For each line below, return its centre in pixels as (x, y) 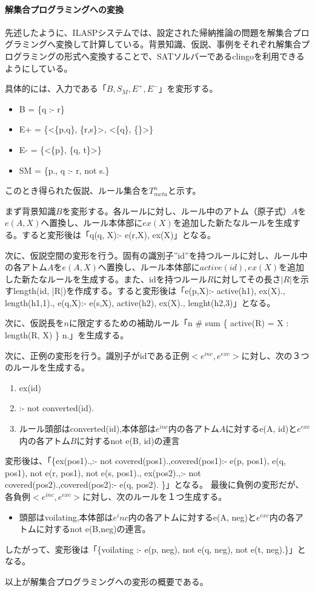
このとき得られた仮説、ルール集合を (77, 190)
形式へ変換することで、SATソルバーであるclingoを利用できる (184, 56)
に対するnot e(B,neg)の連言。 (93, 529)
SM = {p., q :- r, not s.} (64, 170)
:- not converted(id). (57, 408)
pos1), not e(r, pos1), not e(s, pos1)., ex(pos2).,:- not (103, 472)
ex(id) (30, 387)
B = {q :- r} (42, 108)
